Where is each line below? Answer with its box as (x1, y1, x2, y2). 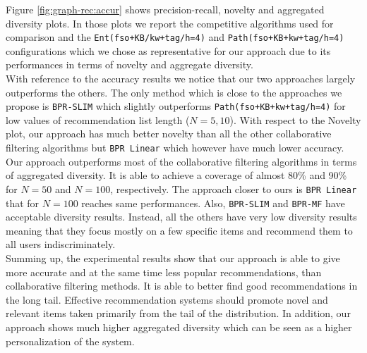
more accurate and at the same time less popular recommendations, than (6, 264, 322, 279)
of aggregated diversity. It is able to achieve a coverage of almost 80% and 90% (6, 168, 347, 182)
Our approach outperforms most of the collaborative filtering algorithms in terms (6, 154, 357, 168)
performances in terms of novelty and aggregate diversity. (6, 57, 253, 72)
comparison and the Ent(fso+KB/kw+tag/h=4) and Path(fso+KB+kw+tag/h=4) (6, 30, 344, 44)
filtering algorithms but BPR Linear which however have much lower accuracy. (6, 140, 344, 155)
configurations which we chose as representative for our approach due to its (6, 43, 331, 58)
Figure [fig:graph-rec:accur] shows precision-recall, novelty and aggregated (6, 2, 325, 16)
